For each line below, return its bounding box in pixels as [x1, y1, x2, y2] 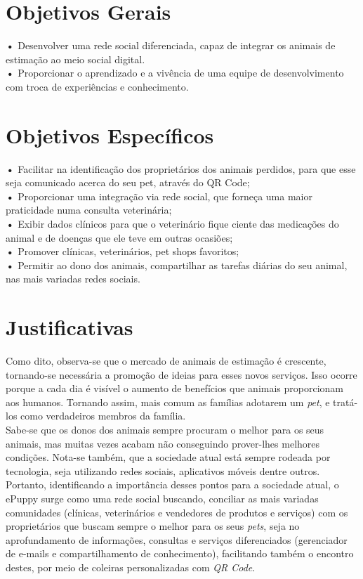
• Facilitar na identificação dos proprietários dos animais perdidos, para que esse [6, 161, 356, 176]
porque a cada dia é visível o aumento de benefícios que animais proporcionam [6, 381, 344, 396]
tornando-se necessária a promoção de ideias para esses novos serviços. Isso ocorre [6, 367, 357, 382]
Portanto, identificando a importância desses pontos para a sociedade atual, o [6, 477, 339, 492]
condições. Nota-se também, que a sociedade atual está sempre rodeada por [6, 450, 331, 464]
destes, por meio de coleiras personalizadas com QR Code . [6, 560, 256, 574]
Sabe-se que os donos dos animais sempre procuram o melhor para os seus [6, 422, 324, 437]
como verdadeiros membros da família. [20, 408, 186, 423]
